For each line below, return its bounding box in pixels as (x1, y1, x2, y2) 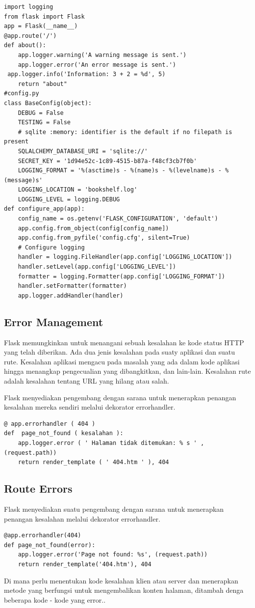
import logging (4, 3, 53, 10)
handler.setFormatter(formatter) (18, 282, 127, 290)
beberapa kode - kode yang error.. (4, 594, 106, 605)
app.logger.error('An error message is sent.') (18, 61, 176, 68)
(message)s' (4, 176, 43, 184)
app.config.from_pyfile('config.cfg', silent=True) (18, 234, 190, 242)
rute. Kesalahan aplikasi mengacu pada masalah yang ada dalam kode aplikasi (4, 356, 240, 366)
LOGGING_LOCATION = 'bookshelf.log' (18, 186, 138, 193)
